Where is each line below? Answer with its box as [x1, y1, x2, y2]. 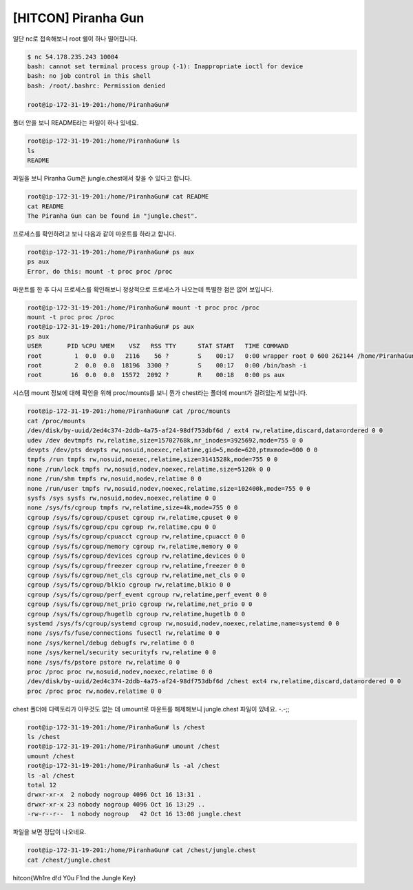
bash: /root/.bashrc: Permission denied [27, 81, 165, 90]
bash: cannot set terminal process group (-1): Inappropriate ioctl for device [27, 62, 304, 70]
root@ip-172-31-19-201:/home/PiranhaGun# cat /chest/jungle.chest [27, 847, 256, 854]
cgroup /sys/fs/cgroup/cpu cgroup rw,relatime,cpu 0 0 [27, 523, 216, 531]
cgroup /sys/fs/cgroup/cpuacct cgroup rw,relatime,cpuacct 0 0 [27, 533, 246, 540]
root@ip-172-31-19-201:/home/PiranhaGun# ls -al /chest [27, 762, 220, 770]
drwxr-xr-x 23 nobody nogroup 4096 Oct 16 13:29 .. [27, 800, 206, 808]
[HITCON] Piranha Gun [12, 10, 145, 26]
